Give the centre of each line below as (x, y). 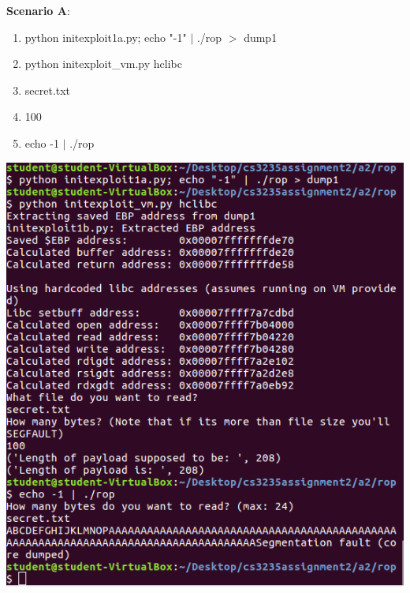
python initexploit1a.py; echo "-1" (106, 37)
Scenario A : (38, 10)
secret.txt (48, 90)
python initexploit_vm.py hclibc (103, 64)
